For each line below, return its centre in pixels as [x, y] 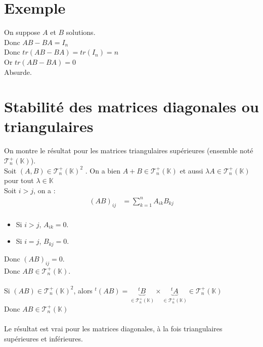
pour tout [19, 180]
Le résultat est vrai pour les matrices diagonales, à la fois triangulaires [113, 329]
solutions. [81, 32]
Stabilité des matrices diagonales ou [131, 106]
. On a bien [103, 170]
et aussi [191, 170]
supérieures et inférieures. [43, 338]
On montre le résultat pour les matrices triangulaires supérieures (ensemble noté [129, 150]
